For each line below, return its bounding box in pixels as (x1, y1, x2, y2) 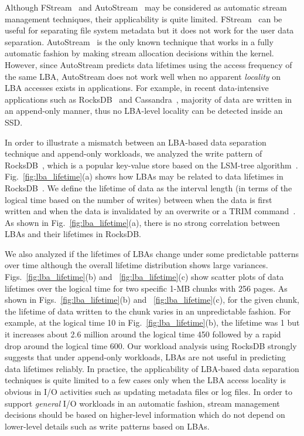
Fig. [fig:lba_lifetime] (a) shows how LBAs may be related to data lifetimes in (5, 170, 283, 182)
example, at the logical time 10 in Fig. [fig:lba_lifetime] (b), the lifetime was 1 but (5, 316, 300, 329)
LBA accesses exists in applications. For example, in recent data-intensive (5, 82, 269, 94)
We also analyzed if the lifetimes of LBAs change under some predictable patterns (5, 247, 299, 259)
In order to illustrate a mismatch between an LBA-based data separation (5, 136, 267, 148)
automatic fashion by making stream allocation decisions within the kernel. (5, 47, 274, 59)
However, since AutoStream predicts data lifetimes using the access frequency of (5, 58, 292, 70)
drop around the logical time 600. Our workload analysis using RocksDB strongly (5, 339, 297, 351)
